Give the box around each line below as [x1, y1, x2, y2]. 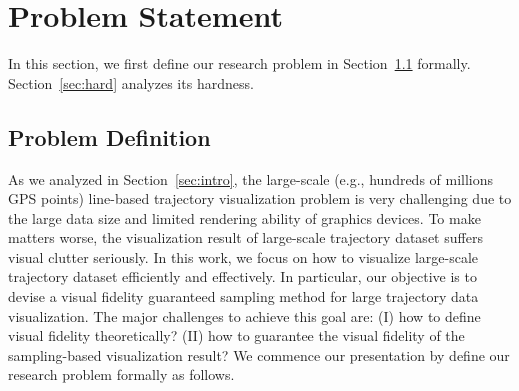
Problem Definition [8, 121, 211, 152]
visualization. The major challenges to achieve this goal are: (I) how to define [8, 305, 481, 326]
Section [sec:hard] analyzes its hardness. [8, 72, 254, 93]
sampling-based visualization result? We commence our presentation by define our [8, 344, 510, 365]
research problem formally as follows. [8, 364, 235, 385]
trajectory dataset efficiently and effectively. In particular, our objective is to [8, 266, 477, 287]
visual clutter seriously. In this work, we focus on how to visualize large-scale [8, 246, 479, 267]
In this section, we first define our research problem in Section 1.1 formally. [8, 53, 471, 74]
